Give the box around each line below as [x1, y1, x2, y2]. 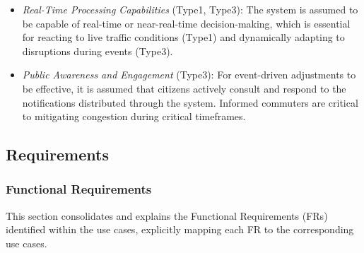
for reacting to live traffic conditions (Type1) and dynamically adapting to [22, 30, 345, 45]
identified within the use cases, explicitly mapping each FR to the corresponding [6, 222, 354, 237]
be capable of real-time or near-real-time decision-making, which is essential [22, 16, 351, 30]
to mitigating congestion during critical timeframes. [22, 109, 246, 124]
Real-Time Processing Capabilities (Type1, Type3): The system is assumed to [22, 2, 358, 16]
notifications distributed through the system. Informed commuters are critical [22, 95, 358, 110]
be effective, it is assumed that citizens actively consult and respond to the [22, 81, 346, 95]
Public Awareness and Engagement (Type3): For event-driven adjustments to [22, 67, 356, 82]
